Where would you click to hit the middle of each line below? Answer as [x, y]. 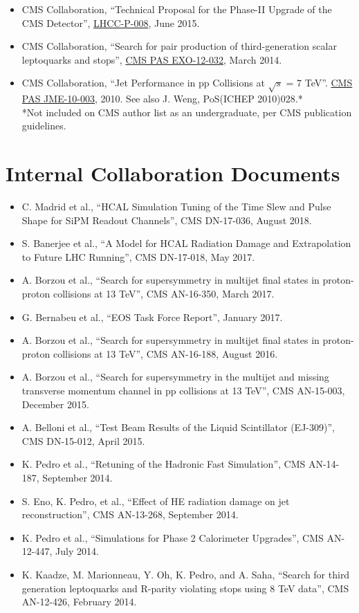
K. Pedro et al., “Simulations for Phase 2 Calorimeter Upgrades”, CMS [173, 537]
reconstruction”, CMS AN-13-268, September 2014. [130, 514]
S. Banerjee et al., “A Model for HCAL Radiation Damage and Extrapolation [186, 243]
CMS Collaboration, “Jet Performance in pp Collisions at [143, 83]
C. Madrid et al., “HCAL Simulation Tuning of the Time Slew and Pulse [176, 207]
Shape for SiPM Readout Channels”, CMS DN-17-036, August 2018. [167, 220]
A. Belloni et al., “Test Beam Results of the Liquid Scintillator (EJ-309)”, [178, 427]
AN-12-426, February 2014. [79, 602]
